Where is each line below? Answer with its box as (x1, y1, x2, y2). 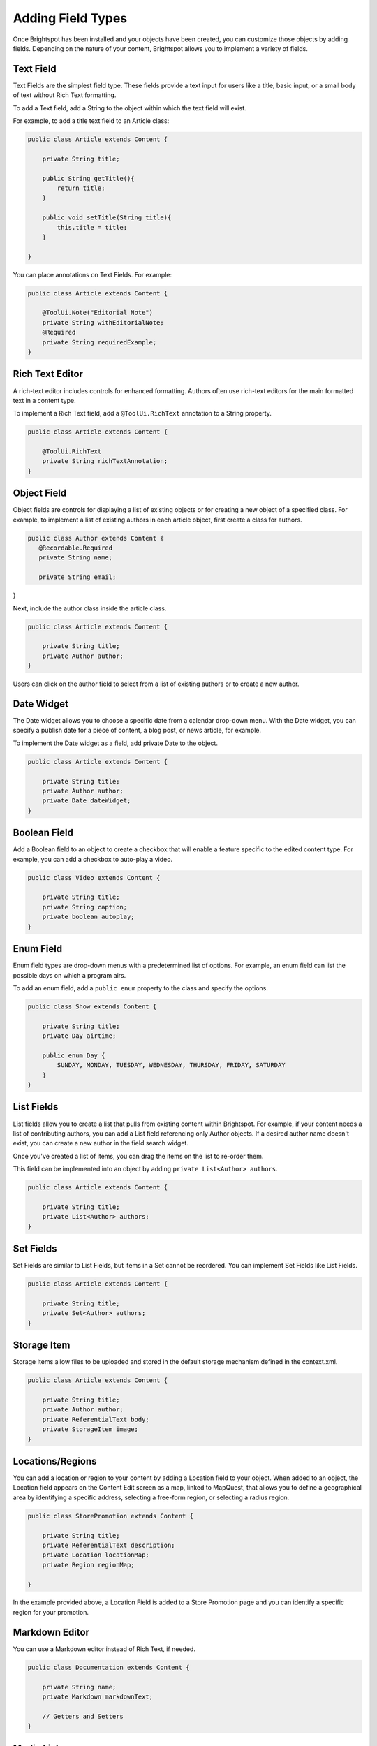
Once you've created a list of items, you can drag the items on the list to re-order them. (13, 1152, 264, 1160)
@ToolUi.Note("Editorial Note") (42, 309, 154, 317)
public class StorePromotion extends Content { (27, 1512, 193, 1520)
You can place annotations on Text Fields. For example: (13, 270, 172, 279)
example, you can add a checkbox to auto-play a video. (13, 855, 173, 863)
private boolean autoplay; (42, 913, 135, 921)
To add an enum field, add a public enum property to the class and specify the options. (13, 983, 268, 992)
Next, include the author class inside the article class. (13, 604, 167, 612)
